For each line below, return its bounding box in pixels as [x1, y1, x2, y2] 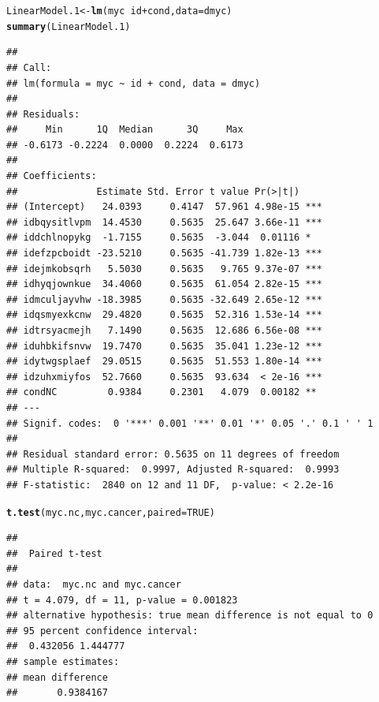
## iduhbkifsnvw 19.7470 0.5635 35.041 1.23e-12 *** [6, 340, 322, 352]
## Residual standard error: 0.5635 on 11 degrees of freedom [6, 448, 340, 460]
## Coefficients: [6, 170, 97, 182]
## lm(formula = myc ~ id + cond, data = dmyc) [6, 77, 261, 89]
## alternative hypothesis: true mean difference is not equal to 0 [6, 610, 373, 622]
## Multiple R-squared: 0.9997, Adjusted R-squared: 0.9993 [6, 464, 340, 476]
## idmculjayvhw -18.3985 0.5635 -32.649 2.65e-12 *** [6, 293, 322, 305]
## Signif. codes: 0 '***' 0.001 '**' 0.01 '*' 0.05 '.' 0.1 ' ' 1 [6, 417, 373, 429]
